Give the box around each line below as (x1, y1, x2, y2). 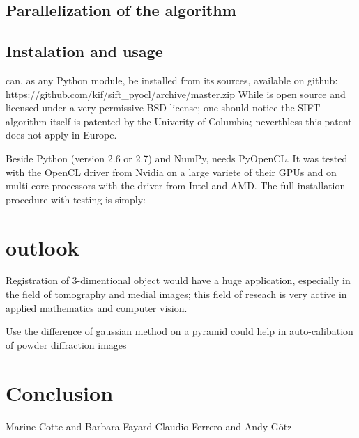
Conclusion (6, 378, 114, 407)
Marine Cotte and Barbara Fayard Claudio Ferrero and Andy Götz (6, 419, 292, 433)
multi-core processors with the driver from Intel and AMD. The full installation (6, 178, 346, 193)
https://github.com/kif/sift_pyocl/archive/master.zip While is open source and (6, 86, 346, 101)
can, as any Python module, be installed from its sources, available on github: (6, 72, 338, 87)
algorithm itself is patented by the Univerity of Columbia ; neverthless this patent (6, 114, 352, 128)
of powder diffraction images (6, 337, 127, 352)
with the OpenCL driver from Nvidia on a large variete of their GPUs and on (6, 164, 337, 179)
